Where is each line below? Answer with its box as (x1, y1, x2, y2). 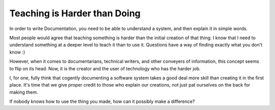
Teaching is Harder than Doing (9, 8, 141, 19)
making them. (9, 89, 38, 95)
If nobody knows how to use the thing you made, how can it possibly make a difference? (9, 98, 195, 104)
